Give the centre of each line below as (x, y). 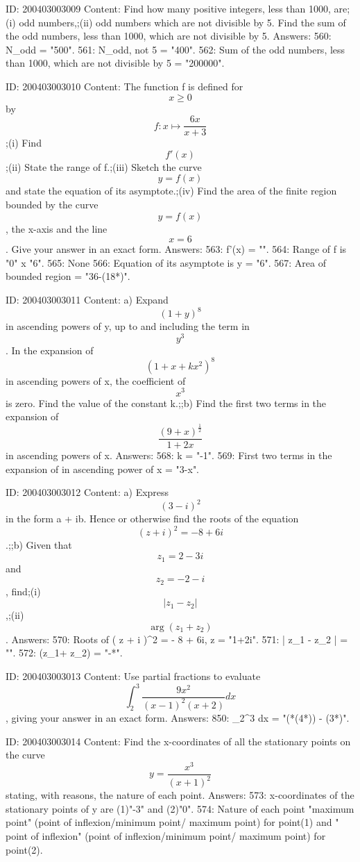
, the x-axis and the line (57, 228)
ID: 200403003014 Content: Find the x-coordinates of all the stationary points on (178, 741)
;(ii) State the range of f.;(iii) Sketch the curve (104, 166)
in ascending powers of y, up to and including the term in (128, 326)
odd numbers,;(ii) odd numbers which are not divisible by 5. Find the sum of (182, 22)
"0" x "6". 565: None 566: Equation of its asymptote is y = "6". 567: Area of (166, 262)
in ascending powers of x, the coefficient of (96, 380)
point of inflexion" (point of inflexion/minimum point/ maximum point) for (166, 836)
